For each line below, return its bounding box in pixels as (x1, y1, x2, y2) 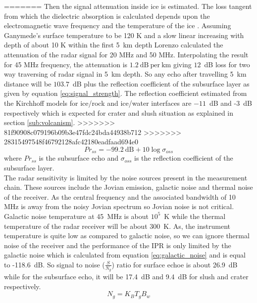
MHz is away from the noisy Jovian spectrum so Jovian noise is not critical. (4, 201, 234, 212)
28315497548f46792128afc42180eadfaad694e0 (4, 136, 139, 147)
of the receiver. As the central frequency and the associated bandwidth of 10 (4, 191, 236, 202)
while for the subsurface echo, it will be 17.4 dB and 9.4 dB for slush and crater (4, 271, 249, 282)
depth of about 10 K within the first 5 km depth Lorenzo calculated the (4, 40, 223, 50)
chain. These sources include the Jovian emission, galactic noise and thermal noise (4, 182, 253, 192)
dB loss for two (204, 59, 250, 69)
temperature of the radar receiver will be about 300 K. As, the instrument (4, 220, 230, 231)
